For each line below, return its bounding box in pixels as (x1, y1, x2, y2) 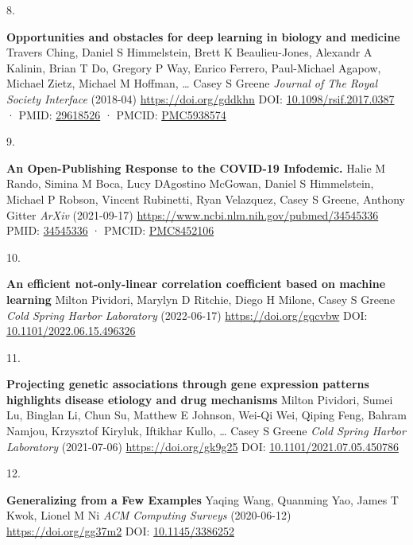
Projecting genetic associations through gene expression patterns (6, 376, 369, 392)
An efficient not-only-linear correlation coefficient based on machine (6, 275, 386, 292)
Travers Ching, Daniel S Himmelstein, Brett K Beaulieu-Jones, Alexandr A (6, 44, 372, 60)
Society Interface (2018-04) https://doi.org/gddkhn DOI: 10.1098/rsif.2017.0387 (6, 90, 395, 107)
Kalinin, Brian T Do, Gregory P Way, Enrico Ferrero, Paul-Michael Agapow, (6, 59, 381, 76)
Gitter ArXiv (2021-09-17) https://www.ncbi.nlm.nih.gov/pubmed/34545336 (6, 206, 379, 223)
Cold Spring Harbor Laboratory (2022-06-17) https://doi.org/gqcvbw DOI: (6, 306, 368, 323)
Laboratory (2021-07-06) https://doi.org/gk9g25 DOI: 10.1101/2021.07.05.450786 (6, 438, 399, 454)
